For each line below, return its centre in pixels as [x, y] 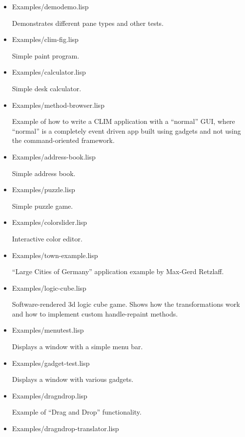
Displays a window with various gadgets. [73, 379]
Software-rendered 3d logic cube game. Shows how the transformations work [126, 304]
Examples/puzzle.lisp [43, 189]
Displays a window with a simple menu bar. [77, 347]
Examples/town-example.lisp [55, 255]
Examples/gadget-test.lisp [51, 363]
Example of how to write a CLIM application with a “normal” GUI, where [123, 121]
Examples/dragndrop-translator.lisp [65, 428]
